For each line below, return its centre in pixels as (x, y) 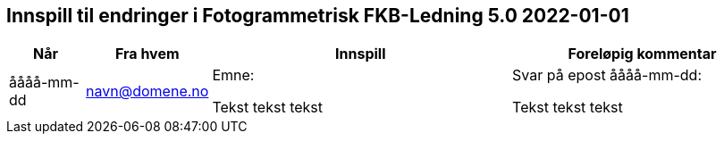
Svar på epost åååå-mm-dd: (607, 75)
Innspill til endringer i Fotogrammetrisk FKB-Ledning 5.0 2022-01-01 (318, 16)
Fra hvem (147, 54)
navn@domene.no (147, 91)
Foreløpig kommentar (642, 54)
